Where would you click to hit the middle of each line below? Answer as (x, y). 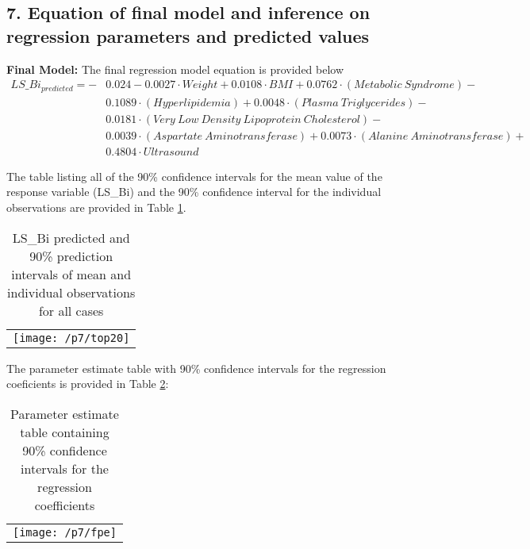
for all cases (71, 310)
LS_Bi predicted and (71, 237)
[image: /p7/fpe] (65, 532)
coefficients (65, 505)
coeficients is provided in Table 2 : (88, 384)
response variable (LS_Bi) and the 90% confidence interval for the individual (194, 192)
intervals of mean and (71, 274)
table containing (65, 432)
